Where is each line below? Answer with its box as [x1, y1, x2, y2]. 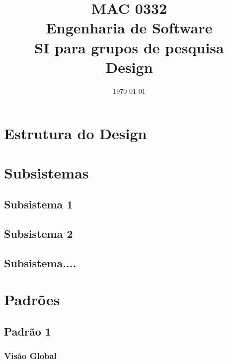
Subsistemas [4, 162, 89, 182]
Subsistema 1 [4, 196, 73, 212]
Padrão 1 [4, 323, 51, 339]
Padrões [4, 289, 60, 310]
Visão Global [4, 350, 57, 362]
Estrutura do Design [4, 123, 147, 144]
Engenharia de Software [46, 17, 213, 38]
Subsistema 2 [4, 226, 73, 241]
